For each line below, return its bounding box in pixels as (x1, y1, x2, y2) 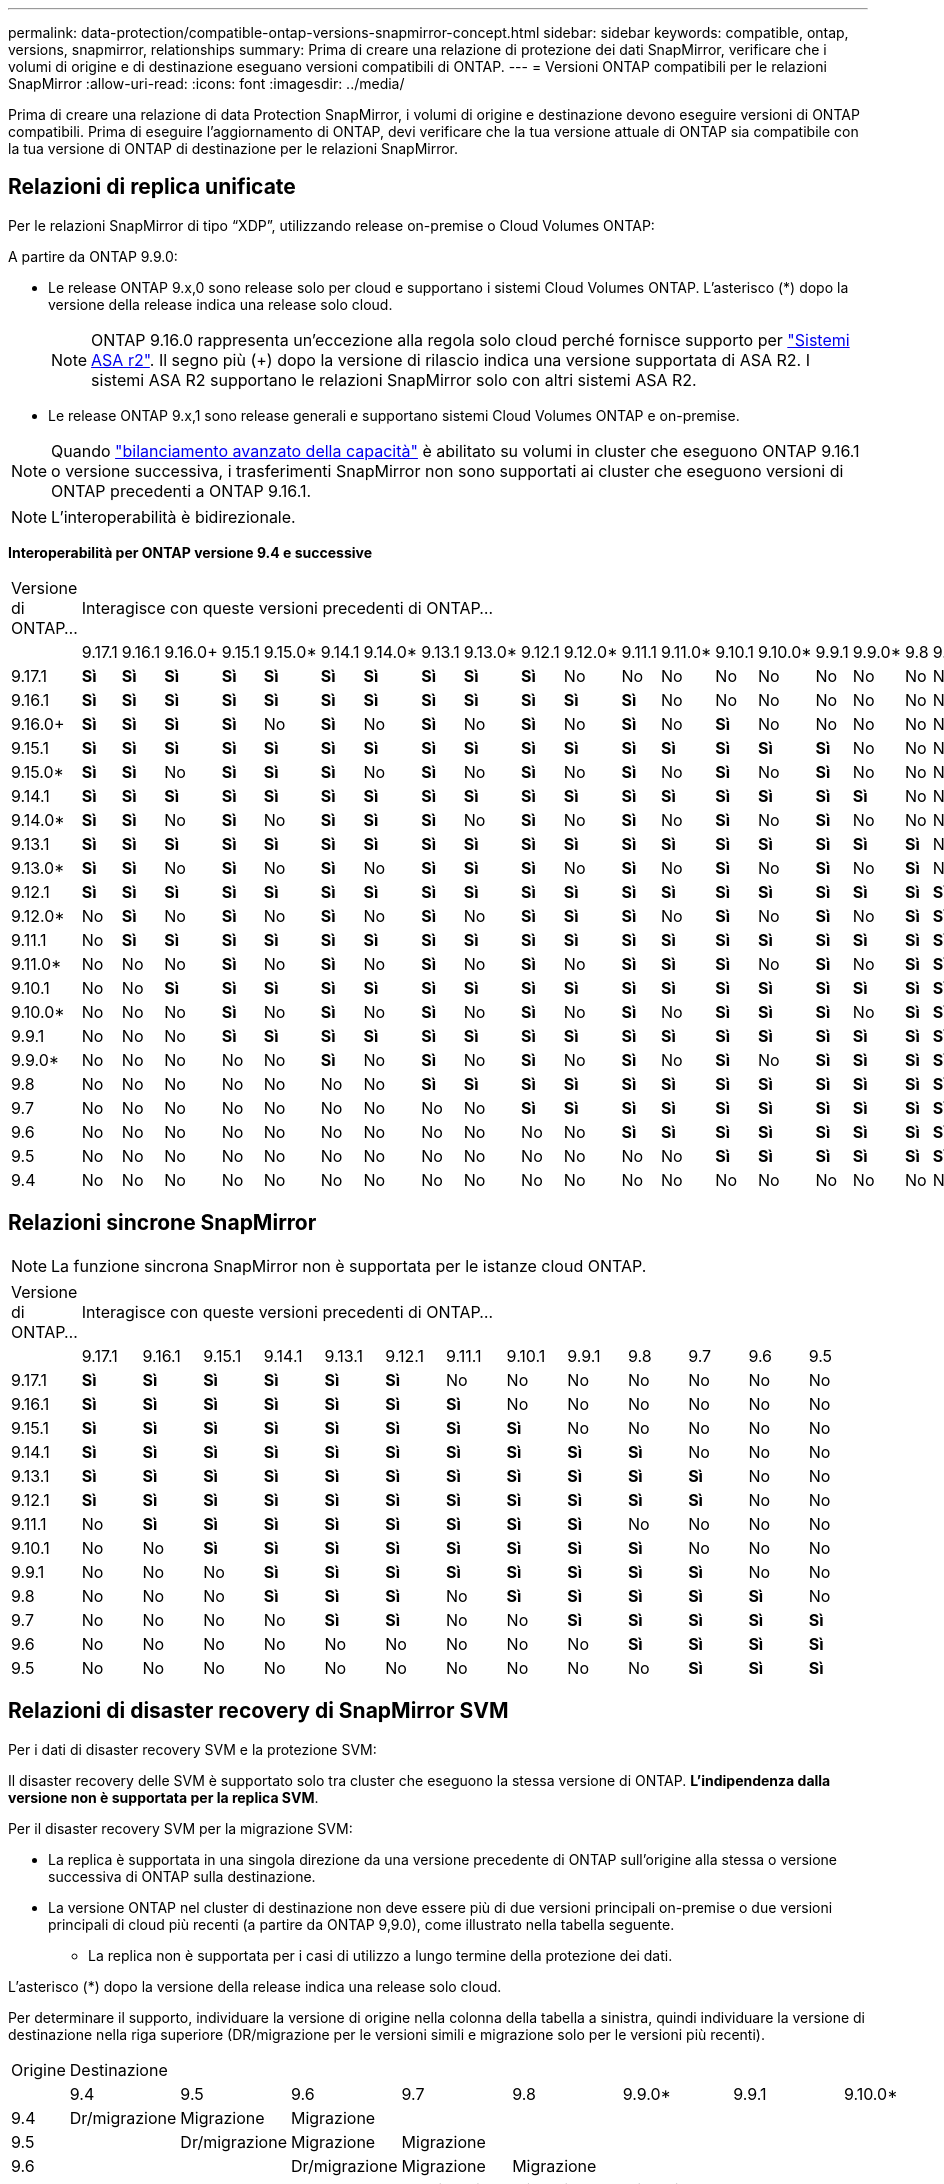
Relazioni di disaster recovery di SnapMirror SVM (8, 1698, 509, 1724)
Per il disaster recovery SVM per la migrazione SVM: (8, 1819, 353, 1837)
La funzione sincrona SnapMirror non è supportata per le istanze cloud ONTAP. (51, 1255, 647, 1276)
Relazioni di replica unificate (8, 174, 296, 200)
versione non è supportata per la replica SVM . (8, 1788, 319, 1806)
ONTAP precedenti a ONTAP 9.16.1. (51, 480, 312, 501)
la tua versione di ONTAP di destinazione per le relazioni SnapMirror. (8, 140, 459, 157)
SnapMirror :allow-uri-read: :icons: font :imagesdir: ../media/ (8, 75, 405, 92)
